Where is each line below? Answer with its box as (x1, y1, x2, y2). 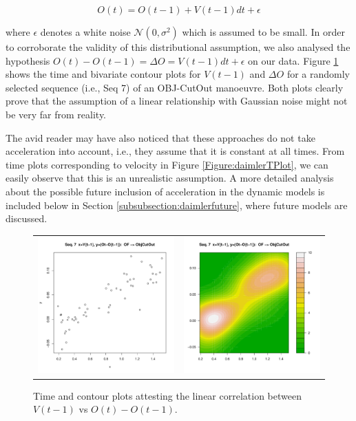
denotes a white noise (40, 25, 131, 39)
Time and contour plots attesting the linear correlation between (33, 388, 302, 402)
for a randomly (286, 67, 350, 81)
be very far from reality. (6, 107, 107, 121)
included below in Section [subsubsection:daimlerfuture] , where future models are (6, 197, 348, 212)
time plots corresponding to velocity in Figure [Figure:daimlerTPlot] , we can (6, 157, 328, 171)
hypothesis (6, 53, 50, 67)
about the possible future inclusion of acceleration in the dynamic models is (6, 184, 325, 198)
